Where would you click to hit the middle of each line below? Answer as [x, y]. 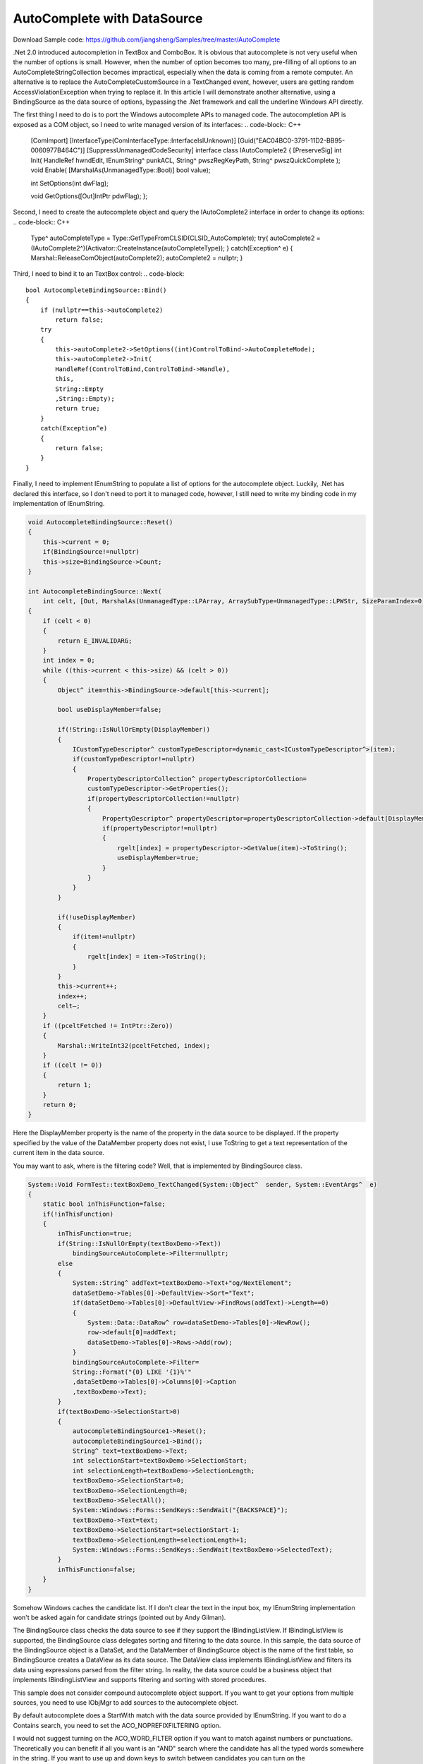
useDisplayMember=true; [158, 858]
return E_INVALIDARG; [95, 641]
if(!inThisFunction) [78, 1214]
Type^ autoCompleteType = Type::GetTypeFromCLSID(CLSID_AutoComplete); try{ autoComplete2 [173, 238]
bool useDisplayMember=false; [110, 710]
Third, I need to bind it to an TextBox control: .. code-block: [99, 274]
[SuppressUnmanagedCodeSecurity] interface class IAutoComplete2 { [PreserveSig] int [214, 150]
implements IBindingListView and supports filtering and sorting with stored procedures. [140, 1680]
